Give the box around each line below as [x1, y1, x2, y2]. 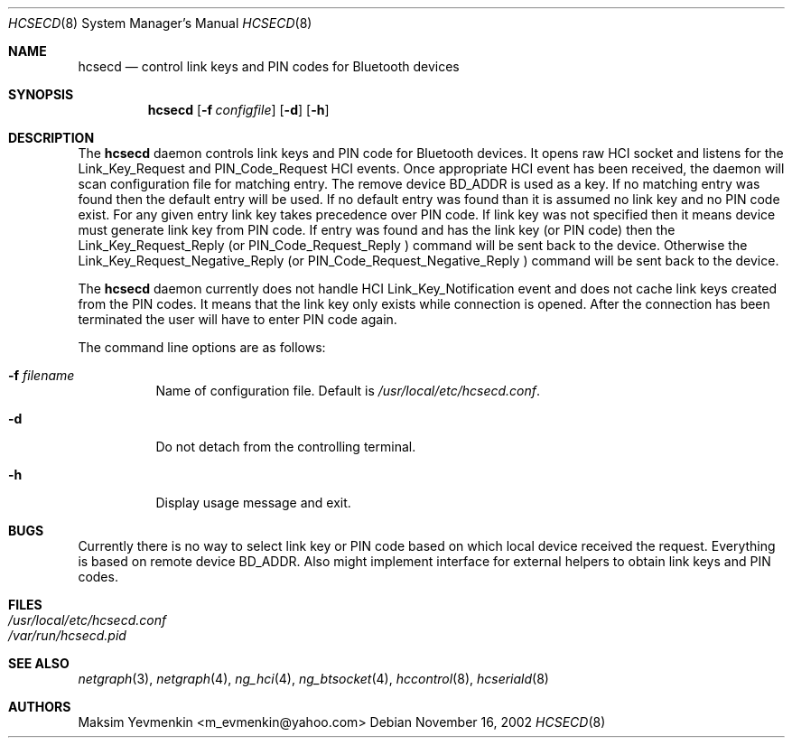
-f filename [8, 368, 75, 383]
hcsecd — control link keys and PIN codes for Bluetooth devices [78, 59, 460, 74]
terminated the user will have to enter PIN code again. [78, 312, 397, 327]
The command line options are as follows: [78, 340, 326, 355]
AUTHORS [8, 699, 71, 714]
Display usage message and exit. [155, 495, 351, 510]
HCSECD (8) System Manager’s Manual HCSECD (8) [8, 15, 312, 31]
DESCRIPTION [8, 130, 95, 145]
